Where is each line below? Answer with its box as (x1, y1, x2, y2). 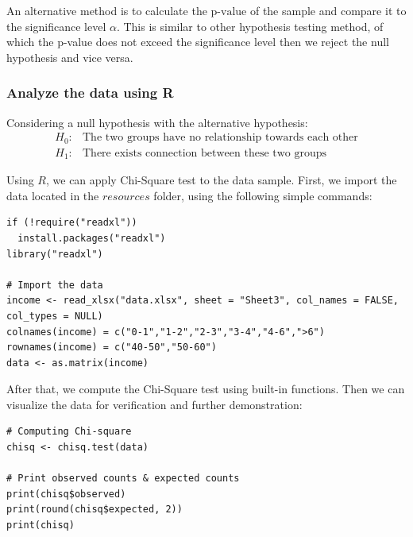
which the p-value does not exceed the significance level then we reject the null (6, 33, 389, 50)
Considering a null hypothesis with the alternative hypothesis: (6, 114, 308, 130)
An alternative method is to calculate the (6, 2, 207, 18)
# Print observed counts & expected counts (6, 473, 240, 485)
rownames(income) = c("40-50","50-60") (6, 342, 217, 353)
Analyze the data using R (6, 83, 174, 102)
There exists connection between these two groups (82, 147, 327, 159)
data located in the (6, 187, 99, 203)
